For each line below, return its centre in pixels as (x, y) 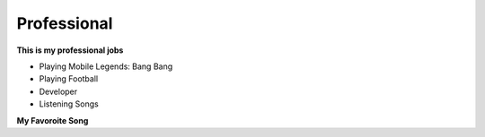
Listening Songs (69, 104)
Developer (58, 91)
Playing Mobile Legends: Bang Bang (106, 66)
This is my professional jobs (70, 50)
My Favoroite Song (53, 120)
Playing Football (69, 79)
